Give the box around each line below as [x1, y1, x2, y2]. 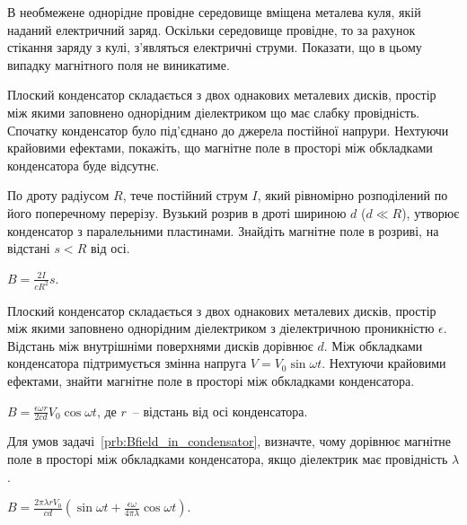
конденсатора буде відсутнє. [7, 155, 160, 174]
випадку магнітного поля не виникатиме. [7, 55, 230, 74]
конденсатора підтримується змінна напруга [7, 354, 247, 372]
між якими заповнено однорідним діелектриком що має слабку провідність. [7, 102, 420, 121]
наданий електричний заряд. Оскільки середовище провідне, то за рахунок [7, 20, 416, 39]
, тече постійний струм [122, 186, 248, 205]
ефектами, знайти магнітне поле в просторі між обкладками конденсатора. [7, 371, 415, 389]
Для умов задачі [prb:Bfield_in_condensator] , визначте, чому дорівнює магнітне [7, 432, 452, 451]
